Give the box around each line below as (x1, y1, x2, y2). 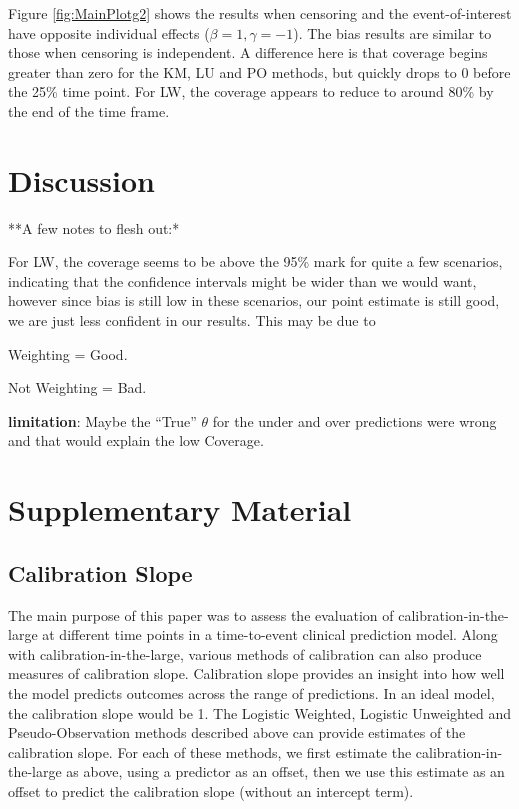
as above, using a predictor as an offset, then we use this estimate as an (66, 761, 505, 782)
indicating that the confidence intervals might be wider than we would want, (8, 270, 477, 291)
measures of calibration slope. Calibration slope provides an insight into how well (8, 663, 505, 684)
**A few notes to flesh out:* (8, 217, 180, 238)
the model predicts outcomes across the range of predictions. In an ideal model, (8, 682, 495, 703)
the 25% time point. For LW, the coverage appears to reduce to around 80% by (8, 81, 494, 102)
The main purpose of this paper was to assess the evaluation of (8, 604, 394, 625)
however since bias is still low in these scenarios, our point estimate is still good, (8, 290, 500, 311)
